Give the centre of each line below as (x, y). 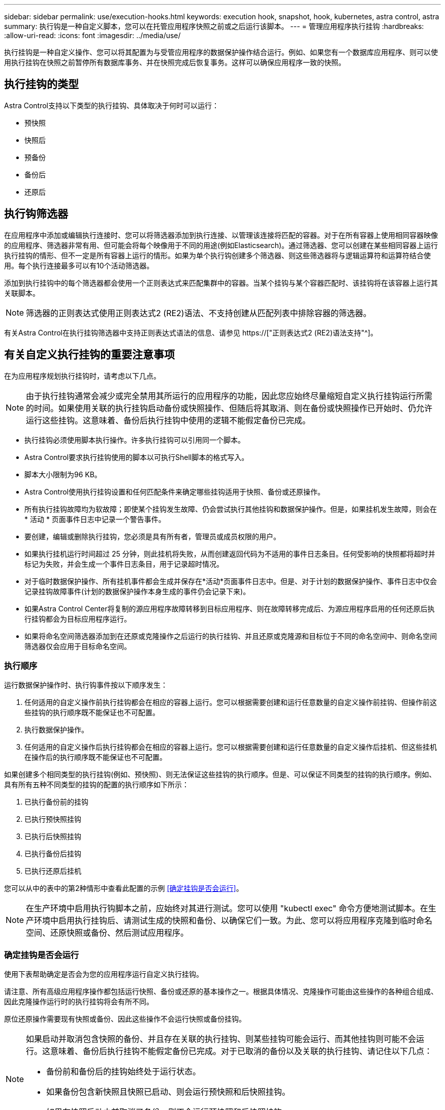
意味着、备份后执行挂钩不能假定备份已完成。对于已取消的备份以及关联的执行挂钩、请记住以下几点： (242, 1051)
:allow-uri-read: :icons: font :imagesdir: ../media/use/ (92, 35)
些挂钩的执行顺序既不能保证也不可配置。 (92, 713)
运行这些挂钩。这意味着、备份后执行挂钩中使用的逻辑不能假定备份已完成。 (168, 420)
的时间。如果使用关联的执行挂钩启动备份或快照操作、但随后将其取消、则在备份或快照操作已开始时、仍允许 (229, 408)
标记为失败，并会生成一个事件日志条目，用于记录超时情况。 (124, 564)
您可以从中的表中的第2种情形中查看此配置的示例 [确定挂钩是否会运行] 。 (124, 888)
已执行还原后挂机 (53, 871)
